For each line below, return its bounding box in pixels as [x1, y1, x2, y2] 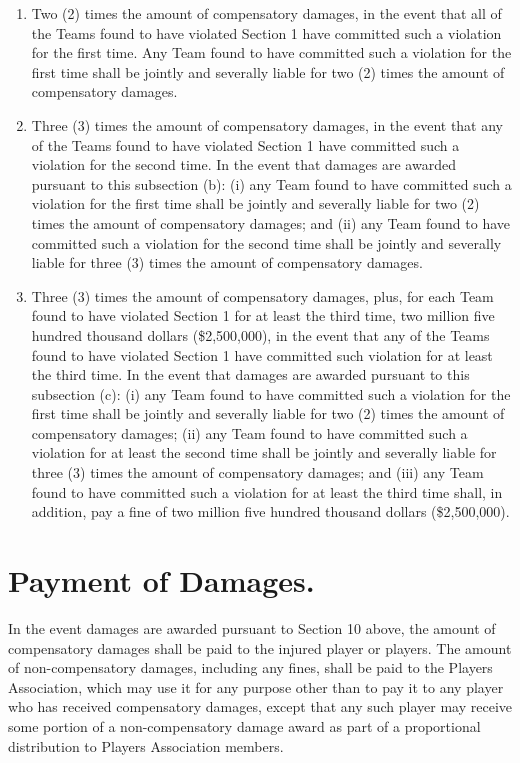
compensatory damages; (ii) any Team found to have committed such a [31, 422, 468, 443]
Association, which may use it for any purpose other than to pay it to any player [8, 676, 504, 697]
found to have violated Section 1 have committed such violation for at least [31, 344, 493, 365]
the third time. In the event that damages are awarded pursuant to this [31, 364, 470, 385]
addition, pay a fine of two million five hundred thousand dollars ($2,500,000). [31, 501, 510, 522]
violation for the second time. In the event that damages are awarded [31, 154, 456, 175]
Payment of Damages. [8, 560, 315, 601]
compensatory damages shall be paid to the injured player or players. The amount [8, 637, 512, 658]
